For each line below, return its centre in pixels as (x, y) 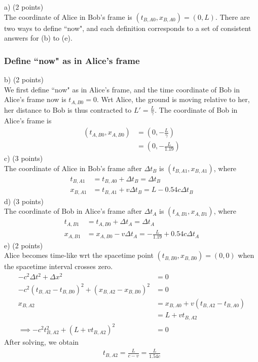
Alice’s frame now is (35, 99)
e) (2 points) (24, 245)
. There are (232, 17)
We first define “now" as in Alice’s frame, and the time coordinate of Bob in (122, 89)
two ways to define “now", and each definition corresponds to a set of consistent (128, 28)
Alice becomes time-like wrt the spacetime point (79, 255)
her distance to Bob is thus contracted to (68, 109)
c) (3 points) (24, 158)
